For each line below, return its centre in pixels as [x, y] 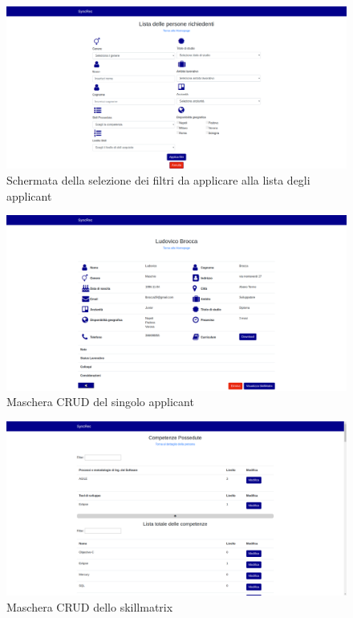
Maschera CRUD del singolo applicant [100, 402]
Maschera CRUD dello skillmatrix [90, 606]
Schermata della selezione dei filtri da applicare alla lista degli [158, 180]
